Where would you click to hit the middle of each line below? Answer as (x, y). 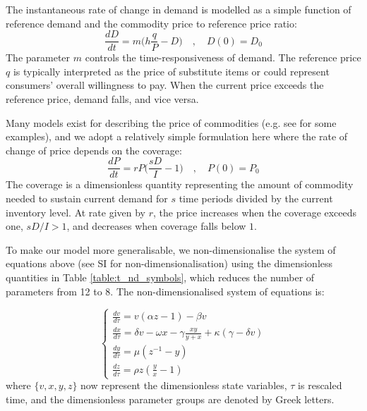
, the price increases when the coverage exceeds (255, 212)
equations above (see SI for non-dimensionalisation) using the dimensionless (169, 263)
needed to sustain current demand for (87, 198)
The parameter (38, 57)
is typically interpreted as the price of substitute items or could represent (171, 71)
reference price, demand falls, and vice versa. (102, 99)
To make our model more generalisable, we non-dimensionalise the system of (171, 249)
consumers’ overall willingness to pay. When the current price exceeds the (165, 85)
